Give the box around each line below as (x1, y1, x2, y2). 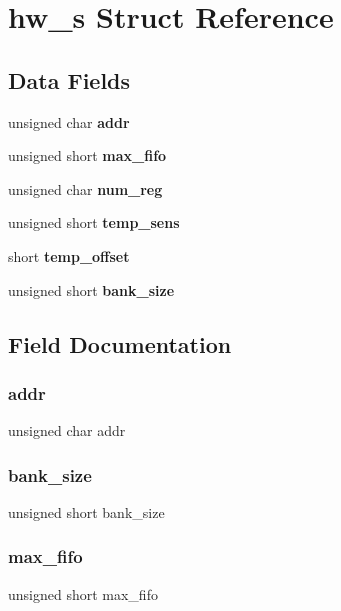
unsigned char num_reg (8, 178, 163, 199)
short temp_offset (8, 245, 130, 266)
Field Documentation (8, 328, 232, 359)
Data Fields (8, 64, 131, 95)
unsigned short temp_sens (8, 212, 180, 233)
